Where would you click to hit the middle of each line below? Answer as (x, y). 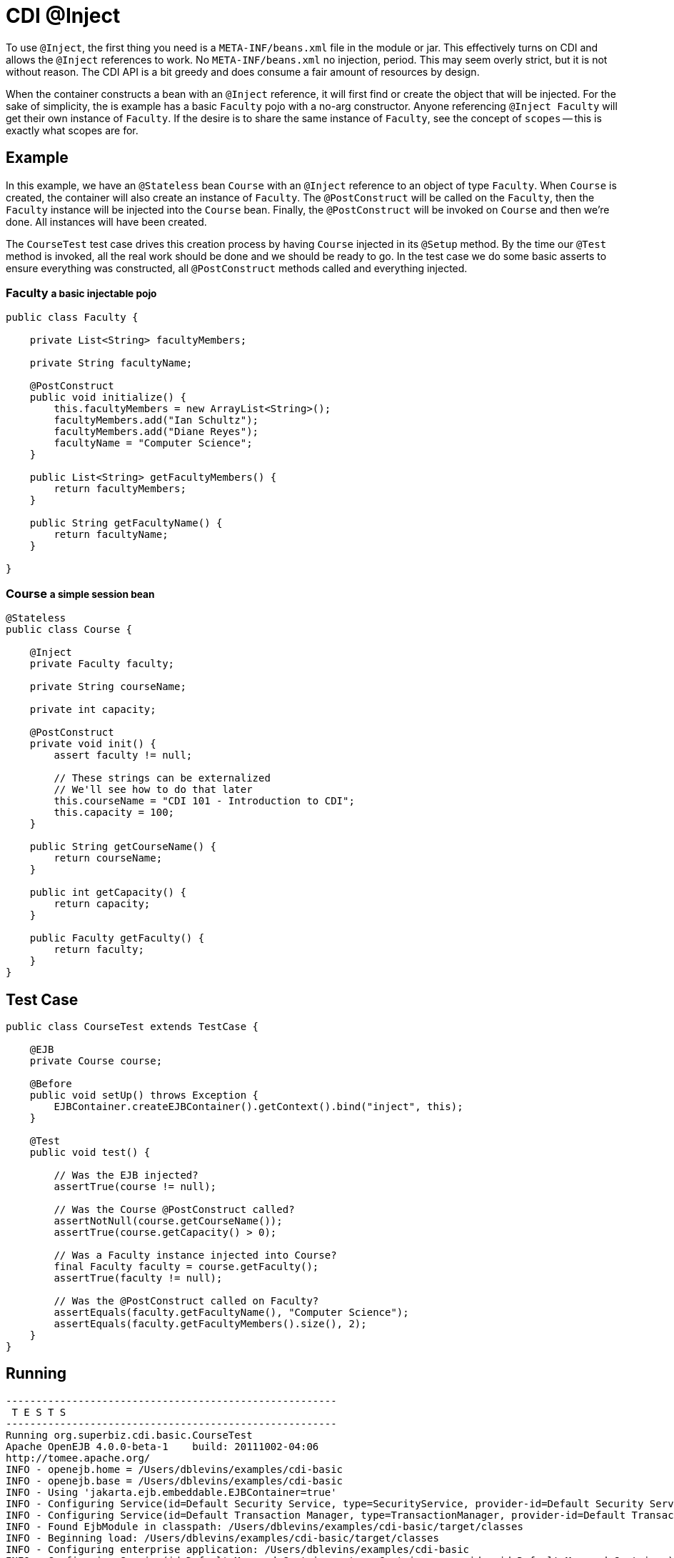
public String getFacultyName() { (126, 523)
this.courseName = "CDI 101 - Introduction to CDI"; (204, 801)
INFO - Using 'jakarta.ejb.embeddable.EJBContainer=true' (171, 1492)
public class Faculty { (72, 318)
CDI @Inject (63, 16)
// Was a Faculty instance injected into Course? (195, 1255)
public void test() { (90, 1152)
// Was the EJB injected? (126, 1175)
